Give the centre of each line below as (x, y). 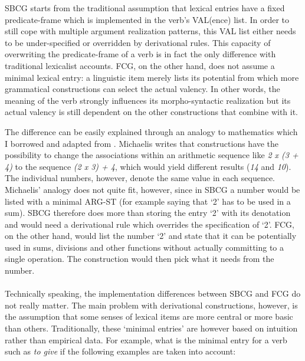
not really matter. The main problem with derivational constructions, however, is (151, 305)
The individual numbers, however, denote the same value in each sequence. (140, 178)
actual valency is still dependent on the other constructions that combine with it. (151, 112)
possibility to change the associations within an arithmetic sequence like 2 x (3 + (152, 155)
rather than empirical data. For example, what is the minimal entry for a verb (146, 339)
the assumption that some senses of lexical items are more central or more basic (149, 316)
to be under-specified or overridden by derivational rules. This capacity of (138, 42)
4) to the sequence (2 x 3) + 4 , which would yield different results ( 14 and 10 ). (148, 166)
